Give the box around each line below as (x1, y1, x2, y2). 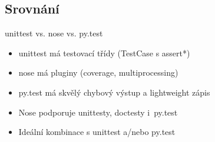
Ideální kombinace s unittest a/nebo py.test (18, 126, 176, 138)
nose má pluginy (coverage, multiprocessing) (18, 66, 178, 79)
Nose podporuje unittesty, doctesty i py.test (18, 106, 178, 118)
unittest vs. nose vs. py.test (5, 27, 103, 39)
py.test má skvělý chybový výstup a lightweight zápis (18, 86, 210, 98)
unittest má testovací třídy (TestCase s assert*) (18, 46, 190, 59)
